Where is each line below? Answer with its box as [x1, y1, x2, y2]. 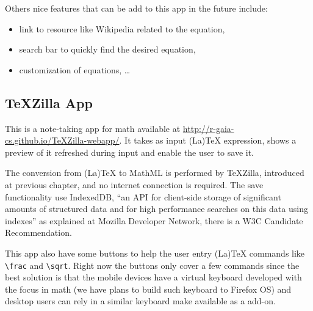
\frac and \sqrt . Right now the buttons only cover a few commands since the [5, 258, 300, 271]
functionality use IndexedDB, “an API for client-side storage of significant [5, 190, 281, 203]
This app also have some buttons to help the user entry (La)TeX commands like [5, 246, 305, 259]
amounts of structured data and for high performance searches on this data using [5, 202, 308, 215]
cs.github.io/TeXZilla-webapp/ [5, 134, 120, 147]
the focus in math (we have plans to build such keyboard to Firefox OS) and [5, 282, 292, 295]
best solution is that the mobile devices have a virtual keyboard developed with [5, 271, 302, 284]
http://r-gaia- [182, 122, 234, 134]
